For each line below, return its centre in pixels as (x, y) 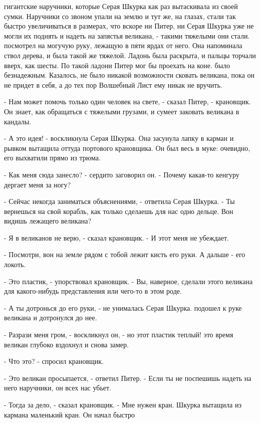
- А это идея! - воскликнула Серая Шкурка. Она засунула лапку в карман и (119, 138)
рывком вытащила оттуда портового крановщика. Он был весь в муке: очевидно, (127, 148)
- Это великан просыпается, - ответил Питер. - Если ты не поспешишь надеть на (128, 378)
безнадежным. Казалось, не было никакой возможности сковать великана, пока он (129, 75)
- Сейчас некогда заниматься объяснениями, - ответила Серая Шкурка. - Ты (119, 201)
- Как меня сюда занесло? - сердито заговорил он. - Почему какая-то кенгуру (122, 174)
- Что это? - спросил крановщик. (54, 361)
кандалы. (18, 121)
